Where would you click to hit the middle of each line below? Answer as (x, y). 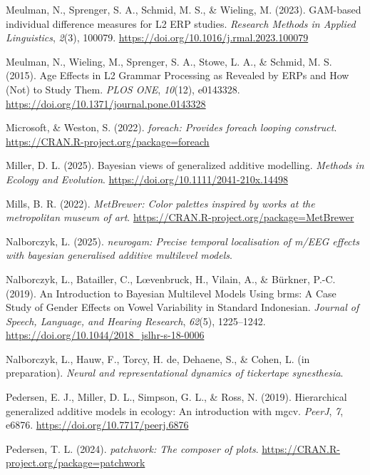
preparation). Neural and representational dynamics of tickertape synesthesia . (175, 373)
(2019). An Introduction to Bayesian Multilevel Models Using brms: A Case (171, 293)
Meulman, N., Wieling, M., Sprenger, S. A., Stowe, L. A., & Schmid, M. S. (169, 61)
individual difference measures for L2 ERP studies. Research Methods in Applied (181, 23)
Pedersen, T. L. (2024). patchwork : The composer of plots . (132, 448)
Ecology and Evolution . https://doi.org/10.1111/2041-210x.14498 (147, 179)
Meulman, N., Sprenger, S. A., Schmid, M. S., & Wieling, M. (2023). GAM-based (184, 9)
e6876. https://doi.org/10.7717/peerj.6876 (97, 425)
